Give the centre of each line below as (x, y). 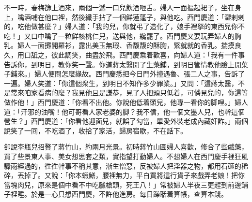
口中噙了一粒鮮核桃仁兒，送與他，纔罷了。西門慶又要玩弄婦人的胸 (136, 36)
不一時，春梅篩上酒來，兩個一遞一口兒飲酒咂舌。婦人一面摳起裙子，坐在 (119, 7)
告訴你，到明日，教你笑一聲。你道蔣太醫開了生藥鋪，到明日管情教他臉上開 (123, 64)
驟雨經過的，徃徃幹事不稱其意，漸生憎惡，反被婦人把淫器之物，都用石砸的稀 (126, 166)
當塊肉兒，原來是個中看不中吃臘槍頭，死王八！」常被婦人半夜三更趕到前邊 (123, 184)
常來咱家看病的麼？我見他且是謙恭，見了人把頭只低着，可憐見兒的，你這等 (129, 93)
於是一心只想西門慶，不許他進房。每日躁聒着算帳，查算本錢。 (129, 194)
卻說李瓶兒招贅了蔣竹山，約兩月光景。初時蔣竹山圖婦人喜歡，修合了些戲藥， (126, 147)
